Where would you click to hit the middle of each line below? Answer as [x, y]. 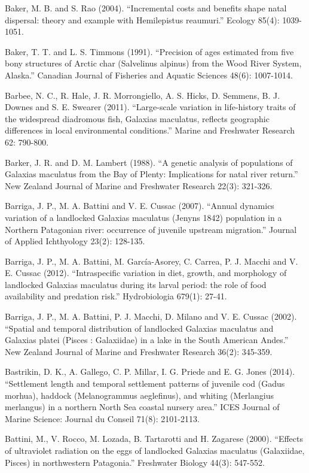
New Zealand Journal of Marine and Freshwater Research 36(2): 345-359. [139, 351]
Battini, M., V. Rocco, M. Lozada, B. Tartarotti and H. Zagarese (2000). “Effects [154, 439]
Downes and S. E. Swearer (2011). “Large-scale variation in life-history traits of [150, 107]
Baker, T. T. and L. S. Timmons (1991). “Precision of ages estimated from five [149, 51]
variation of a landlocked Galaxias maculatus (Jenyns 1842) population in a [143, 217]
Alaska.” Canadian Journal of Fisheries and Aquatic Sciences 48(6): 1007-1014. [149, 75]
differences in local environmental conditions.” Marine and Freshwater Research [150, 130]
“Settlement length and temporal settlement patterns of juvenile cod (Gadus [145, 383]
